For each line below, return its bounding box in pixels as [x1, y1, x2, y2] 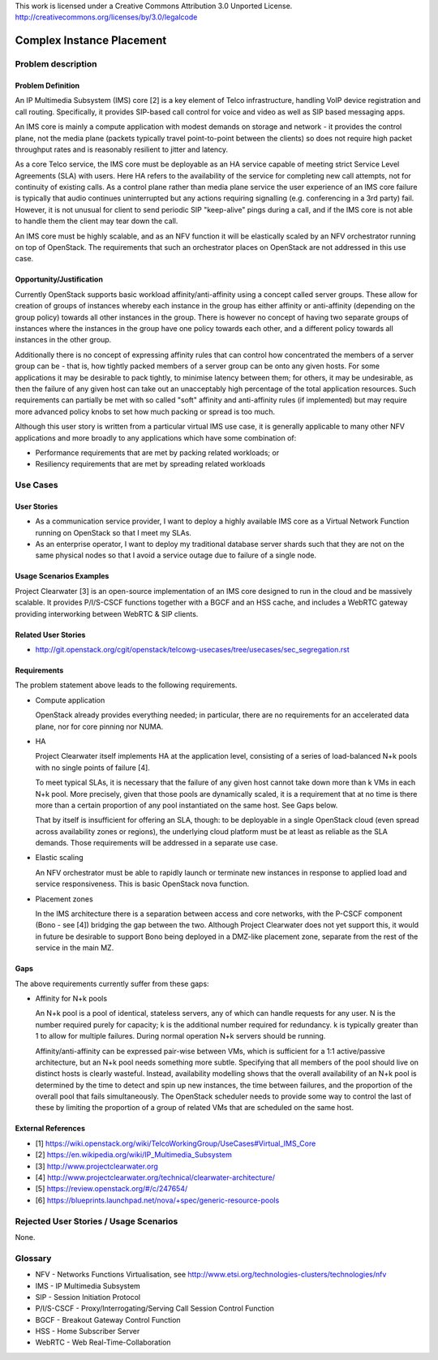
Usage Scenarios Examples [15, 571, 109, 581]
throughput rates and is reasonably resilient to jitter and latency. [15, 144, 229, 154]
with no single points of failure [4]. [35, 763, 150, 773]
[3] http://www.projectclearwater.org [35, 1161, 158, 1171]
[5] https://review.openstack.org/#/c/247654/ [35, 1184, 188, 1194]
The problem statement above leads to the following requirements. [15, 680, 238, 690]
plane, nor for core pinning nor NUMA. [35, 721, 164, 731]
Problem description [15, 58, 97, 70]
